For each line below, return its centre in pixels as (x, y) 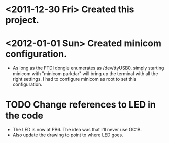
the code (24, 116)
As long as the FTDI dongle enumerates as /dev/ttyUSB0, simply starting (88, 68)
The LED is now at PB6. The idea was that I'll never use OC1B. (77, 130)
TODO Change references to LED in (81, 105)
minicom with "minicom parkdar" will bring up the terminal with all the (85, 74)
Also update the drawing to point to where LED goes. (68, 135)
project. (22, 20)
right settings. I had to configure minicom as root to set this (74, 79)
